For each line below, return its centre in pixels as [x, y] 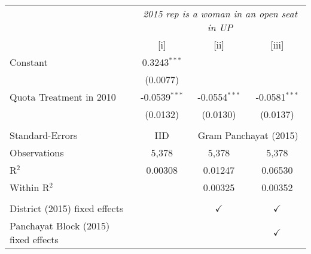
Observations [37, 152]
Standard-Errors [44, 135]
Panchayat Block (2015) [60, 226]
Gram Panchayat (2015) [248, 135]
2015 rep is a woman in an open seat [220, 13]
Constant [29, 62]
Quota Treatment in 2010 [63, 97]
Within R [30, 187]
